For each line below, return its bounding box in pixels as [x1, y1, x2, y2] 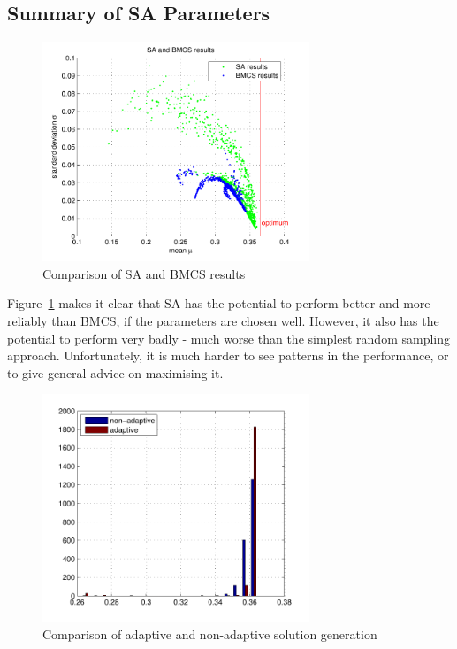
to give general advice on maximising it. [7, 363, 224, 382]
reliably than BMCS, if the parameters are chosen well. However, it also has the [7, 312, 439, 330]
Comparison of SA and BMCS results [42, 264, 246, 282]
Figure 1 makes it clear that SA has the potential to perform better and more [7, 294, 430, 313]
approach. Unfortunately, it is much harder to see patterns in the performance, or [7, 346, 449, 365]
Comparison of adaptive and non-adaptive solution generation [42, 624, 377, 643]
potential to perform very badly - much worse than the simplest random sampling [7, 328, 451, 347]
